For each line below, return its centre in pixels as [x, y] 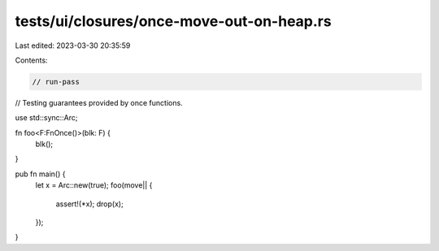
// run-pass [56, 82]
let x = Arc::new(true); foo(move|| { [94, 185]
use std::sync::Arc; [46, 118]
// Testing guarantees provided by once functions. [99, 102]
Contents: [31, 60]
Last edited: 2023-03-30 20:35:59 [73, 45]
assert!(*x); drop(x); [89, 204]
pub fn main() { [40, 174]
